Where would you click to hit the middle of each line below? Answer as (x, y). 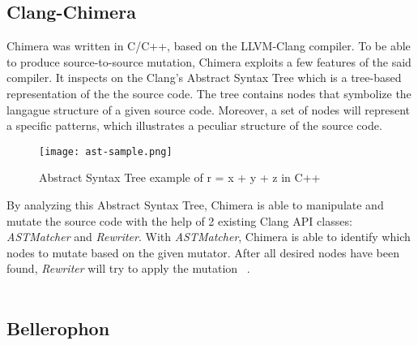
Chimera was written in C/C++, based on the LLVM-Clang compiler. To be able (209, 46)
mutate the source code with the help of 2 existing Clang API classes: (179, 220)
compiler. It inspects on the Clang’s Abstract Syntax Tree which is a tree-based (204, 78)
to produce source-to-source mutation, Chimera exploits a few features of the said (209, 61)
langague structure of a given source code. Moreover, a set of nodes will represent (209, 109)
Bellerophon (58, 328)
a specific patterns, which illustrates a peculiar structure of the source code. (194, 125)
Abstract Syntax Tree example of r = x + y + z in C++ (180, 177)
